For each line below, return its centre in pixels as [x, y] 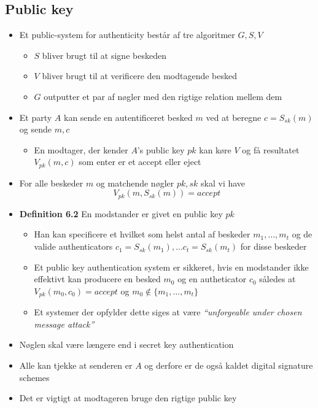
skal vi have [223, 183]
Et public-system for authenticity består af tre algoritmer [127, 35]
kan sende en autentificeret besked [128, 117]
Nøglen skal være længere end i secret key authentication [126, 344]
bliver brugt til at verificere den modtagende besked [140, 76]
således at [277, 279]
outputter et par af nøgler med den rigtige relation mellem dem [163, 96]
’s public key [161, 149]
